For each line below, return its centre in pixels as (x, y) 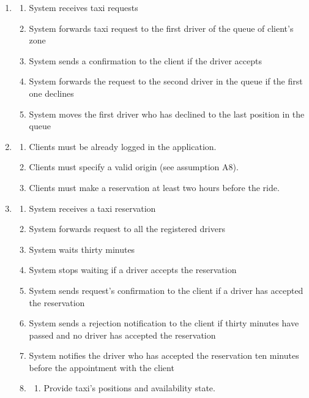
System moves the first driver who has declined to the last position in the (167, 114)
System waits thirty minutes (82, 249)
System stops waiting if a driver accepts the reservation (133, 270)
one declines (51, 93)
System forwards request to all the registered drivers (127, 229)
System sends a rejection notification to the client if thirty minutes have (164, 323)
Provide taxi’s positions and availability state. (129, 388)
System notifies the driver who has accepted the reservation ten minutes (164, 355)
